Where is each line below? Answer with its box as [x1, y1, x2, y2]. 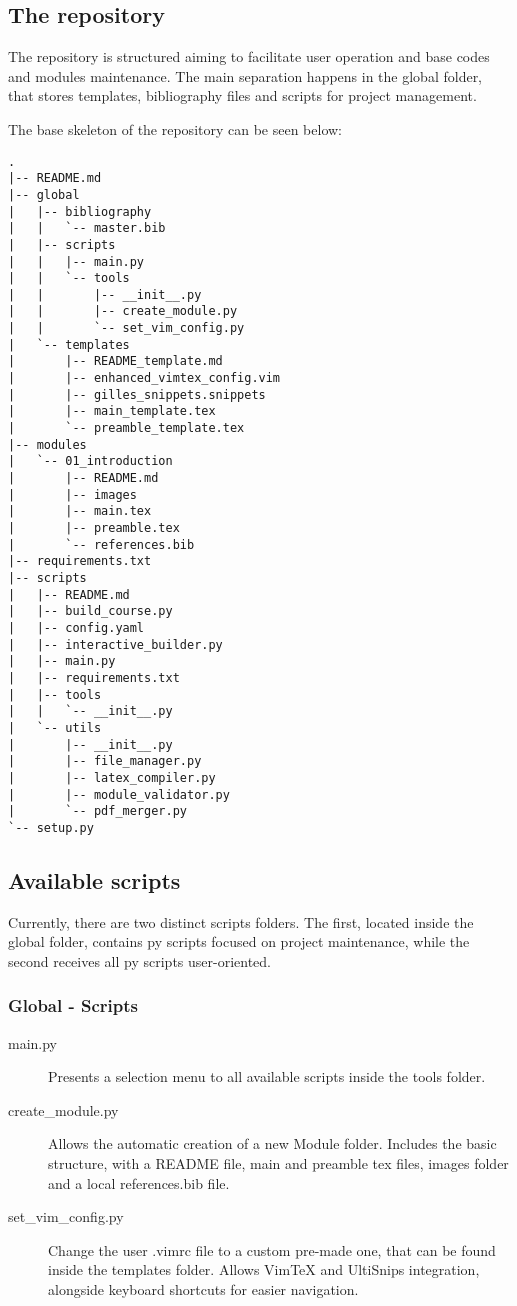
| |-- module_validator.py [8, 787, 230, 802]
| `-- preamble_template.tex [8, 421, 245, 436]
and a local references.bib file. [48, 1172, 230, 1193]
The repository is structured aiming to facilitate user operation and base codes [8, 46, 490, 67]
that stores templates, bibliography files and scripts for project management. [8, 85, 477, 106]
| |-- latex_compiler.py [8, 770, 216, 785]
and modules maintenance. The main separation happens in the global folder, [8, 65, 483, 86]
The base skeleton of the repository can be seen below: [8, 118, 343, 139]
